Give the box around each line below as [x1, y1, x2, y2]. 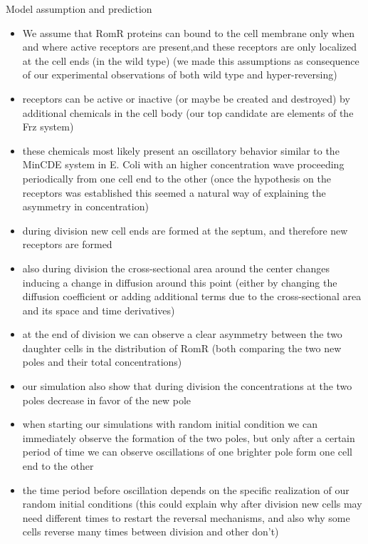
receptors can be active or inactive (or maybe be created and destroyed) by [22, 91, 350, 106]
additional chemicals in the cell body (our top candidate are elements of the [22, 105, 354, 120]
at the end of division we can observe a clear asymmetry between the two [22, 327, 342, 342]
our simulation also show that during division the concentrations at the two [22, 379, 352, 394]
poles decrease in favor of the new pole [22, 392, 191, 407]
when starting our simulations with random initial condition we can [22, 416, 317, 431]
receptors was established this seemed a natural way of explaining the [22, 185, 326, 200]
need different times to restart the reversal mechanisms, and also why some [22, 510, 350, 525]
